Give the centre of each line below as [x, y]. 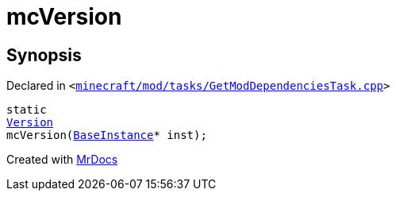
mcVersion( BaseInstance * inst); [107, 135]
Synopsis [44, 55]
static [27, 110]
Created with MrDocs [62, 160]
